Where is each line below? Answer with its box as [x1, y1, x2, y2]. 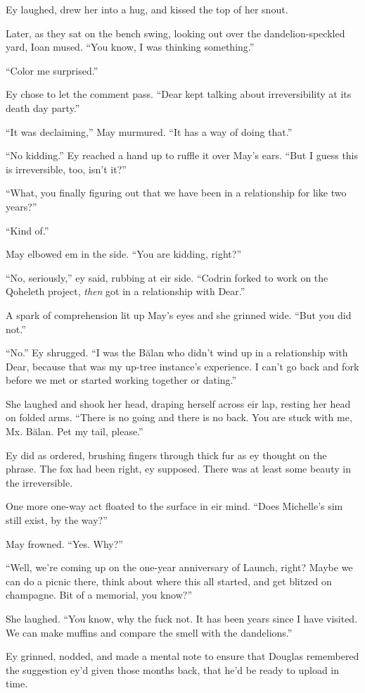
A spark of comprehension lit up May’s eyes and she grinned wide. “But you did [6, 307, 352, 322]
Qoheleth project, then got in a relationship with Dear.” [6, 284, 245, 299]
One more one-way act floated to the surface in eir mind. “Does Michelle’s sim [6, 499, 343, 513]
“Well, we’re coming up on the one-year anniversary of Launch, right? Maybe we [6, 560, 353, 575]
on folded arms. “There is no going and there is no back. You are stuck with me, [6, 410, 352, 425]
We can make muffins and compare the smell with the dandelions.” [6, 625, 293, 639]
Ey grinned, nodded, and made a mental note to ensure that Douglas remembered [6, 649, 359, 663]
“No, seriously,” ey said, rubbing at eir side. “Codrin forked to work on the [6, 270, 328, 285]
